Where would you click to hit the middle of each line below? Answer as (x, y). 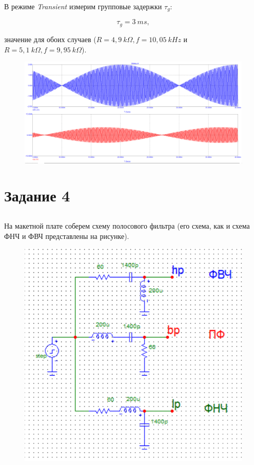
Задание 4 (37, 196)
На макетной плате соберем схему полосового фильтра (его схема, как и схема (127, 225)
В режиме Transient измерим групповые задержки (83, 6)
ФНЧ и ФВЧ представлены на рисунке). (67, 236)
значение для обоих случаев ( (50, 39)
